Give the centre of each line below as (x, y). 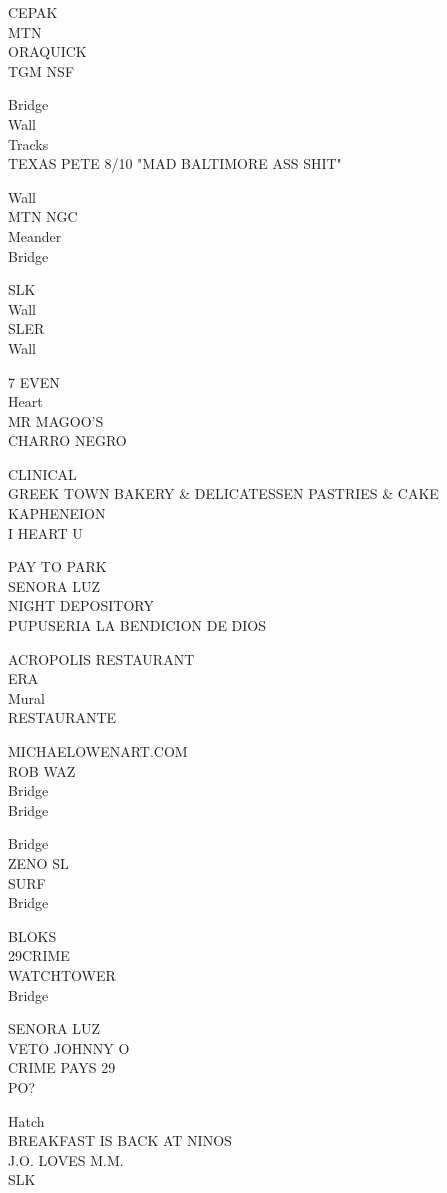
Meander (35, 235)
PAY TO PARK (57, 566)
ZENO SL (38, 862)
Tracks (28, 143)
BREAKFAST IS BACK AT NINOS (120, 1140)
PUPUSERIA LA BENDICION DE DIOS (137, 625)
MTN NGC (43, 216)
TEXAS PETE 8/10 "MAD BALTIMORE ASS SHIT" (175, 163)
